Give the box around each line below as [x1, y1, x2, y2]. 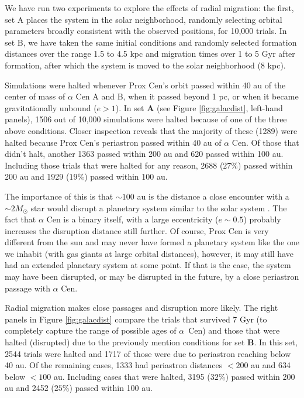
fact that [5, 213, 36, 225]
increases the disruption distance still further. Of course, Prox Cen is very [5, 224, 269, 236]
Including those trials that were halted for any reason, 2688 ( [5, 159, 223, 171]
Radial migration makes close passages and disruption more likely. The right [5, 301, 278, 314]
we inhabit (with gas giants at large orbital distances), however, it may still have [5, 247, 293, 259]
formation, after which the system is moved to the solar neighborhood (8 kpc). [5, 59, 286, 71]
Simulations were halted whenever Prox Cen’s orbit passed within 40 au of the [5, 78, 286, 91]
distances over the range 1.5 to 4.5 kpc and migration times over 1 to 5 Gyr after [5, 47, 295, 60]
